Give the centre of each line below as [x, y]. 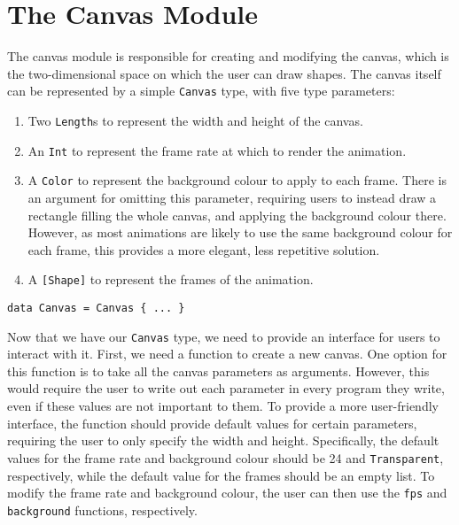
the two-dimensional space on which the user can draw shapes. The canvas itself [224, 73]
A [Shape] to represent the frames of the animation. [171, 279]
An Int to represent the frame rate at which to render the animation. [217, 150]
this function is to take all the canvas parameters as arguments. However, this [218, 371]
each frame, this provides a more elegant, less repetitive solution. [204, 249]
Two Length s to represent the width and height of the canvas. [195, 120]
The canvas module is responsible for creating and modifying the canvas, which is [228, 56]
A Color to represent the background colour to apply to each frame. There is [237, 180]
